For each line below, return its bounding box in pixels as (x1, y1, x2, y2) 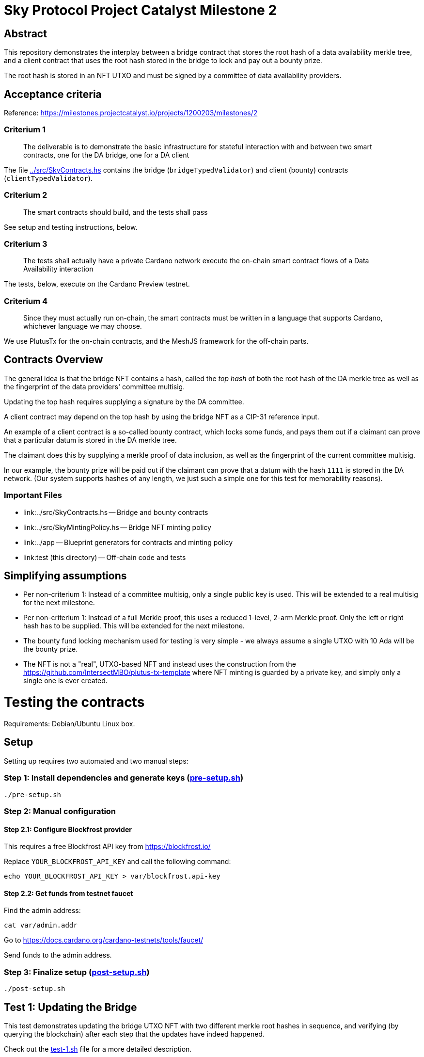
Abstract (4, 27, 47, 40)
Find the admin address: (4, 906, 81, 915)
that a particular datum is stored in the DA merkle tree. (4, 435, 177, 444)
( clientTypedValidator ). (4, 174, 93, 182)
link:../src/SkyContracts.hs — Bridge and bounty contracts (23, 508, 208, 516)
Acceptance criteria (4, 88, 102, 100)
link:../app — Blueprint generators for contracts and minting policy (23, 538, 233, 546)
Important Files (4, 490, 62, 500)
